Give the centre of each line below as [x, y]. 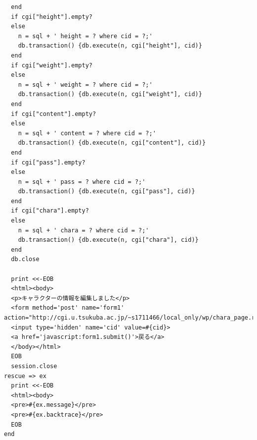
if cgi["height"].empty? [52, 17]
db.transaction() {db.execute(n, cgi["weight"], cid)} [110, 94]
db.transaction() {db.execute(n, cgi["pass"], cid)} [107, 192]
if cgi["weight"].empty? [52, 65]
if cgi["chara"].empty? [50, 211]
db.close [25, 259]
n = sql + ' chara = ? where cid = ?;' [84, 230]
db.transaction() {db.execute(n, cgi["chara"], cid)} [108, 240]
